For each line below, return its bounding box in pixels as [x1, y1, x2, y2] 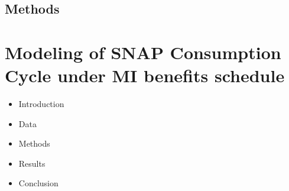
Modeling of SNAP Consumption [5, 40, 281, 64]
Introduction [18, 98, 64, 110]
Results [18, 157, 46, 169]
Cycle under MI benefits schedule [5, 63, 285, 88]
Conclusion [18, 177, 59, 189]
